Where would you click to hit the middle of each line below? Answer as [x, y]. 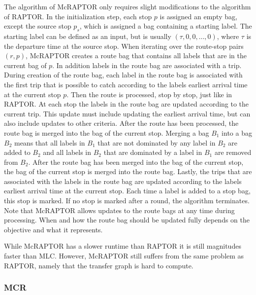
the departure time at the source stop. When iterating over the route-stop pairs [124, 46]
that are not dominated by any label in [157, 142]
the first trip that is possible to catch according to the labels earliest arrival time [126, 84]
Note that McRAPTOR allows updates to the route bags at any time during [119, 210]
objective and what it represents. [53, 229]
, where [228, 36]
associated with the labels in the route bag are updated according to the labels [123, 181]
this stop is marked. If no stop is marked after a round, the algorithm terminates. [127, 201]
